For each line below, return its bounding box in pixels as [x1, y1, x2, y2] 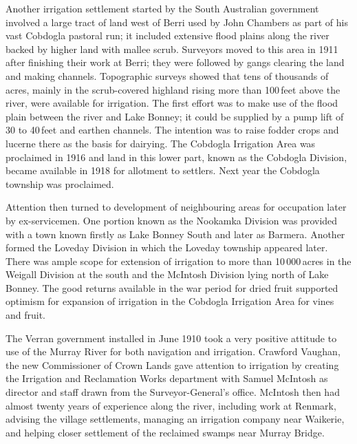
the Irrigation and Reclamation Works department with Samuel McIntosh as [6, 371, 328, 385]
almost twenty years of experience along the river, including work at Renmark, [6, 398, 336, 412]
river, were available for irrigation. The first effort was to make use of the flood [6, 96, 338, 110]
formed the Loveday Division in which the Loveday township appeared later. [6, 240, 328, 255]
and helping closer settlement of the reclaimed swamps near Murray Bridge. [6, 425, 325, 439]
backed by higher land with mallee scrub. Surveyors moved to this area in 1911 [6, 41, 338, 56]
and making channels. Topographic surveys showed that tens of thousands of [6, 68, 329, 83]
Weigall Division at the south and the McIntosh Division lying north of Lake [6, 267, 329, 282]
